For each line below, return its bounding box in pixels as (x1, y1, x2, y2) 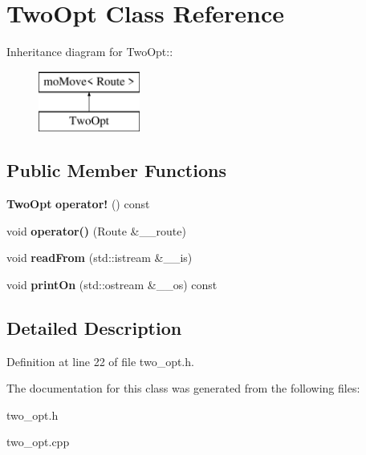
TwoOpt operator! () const (6, 195, 150, 212)
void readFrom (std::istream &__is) (6, 249, 193, 266)
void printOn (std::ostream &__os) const (6, 276, 218, 292)
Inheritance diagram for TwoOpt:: (6, 43, 173, 60)
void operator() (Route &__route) (6, 222, 186, 239)
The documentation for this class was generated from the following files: (6, 380, 360, 397)
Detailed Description (6, 315, 182, 340)
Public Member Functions (6, 158, 226, 183)
